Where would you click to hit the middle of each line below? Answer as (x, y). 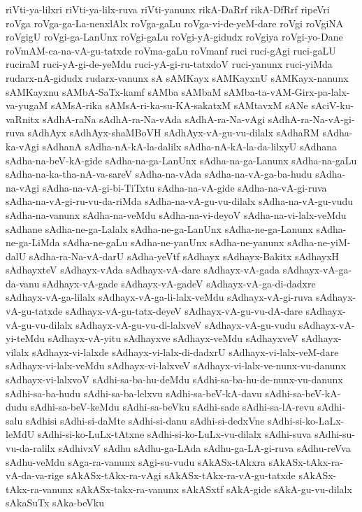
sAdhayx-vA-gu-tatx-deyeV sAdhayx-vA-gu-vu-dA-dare (184, 311)
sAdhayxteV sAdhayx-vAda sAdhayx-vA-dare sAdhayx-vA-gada (143, 270)
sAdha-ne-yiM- (319, 242)
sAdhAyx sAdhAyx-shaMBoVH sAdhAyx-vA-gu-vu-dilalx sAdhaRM (173, 133)
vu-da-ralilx (30, 448)
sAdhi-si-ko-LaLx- (306, 420)
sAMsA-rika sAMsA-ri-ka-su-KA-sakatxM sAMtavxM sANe (179, 105)
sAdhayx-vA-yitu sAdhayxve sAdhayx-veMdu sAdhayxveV (173, 338)
